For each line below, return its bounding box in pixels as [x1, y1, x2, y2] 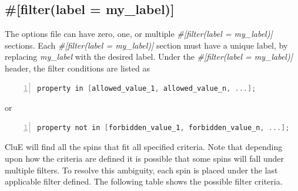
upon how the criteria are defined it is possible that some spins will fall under [5, 152, 284, 164]
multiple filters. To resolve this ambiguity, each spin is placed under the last [5, 163, 278, 176]
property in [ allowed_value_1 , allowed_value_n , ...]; [37, 84, 256, 93]
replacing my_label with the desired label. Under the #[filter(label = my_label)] [5, 50, 293, 63]
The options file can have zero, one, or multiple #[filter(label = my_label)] [5, 28, 273, 40]
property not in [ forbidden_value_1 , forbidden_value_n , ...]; [37, 123, 290, 132]
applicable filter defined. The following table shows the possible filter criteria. [5, 175, 283, 187]
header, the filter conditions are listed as [5, 62, 150, 74]
